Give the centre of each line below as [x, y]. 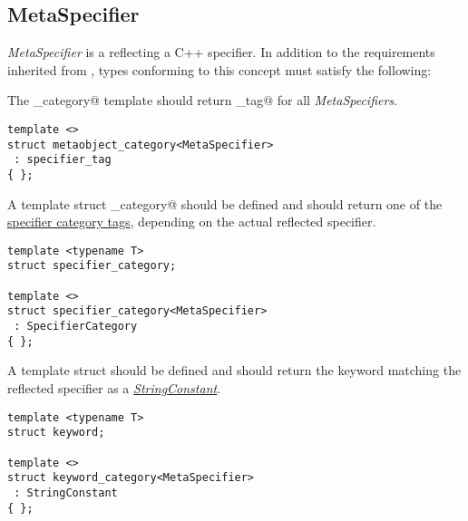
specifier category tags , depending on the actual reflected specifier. [192, 222]
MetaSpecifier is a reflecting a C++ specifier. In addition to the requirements [221, 52]
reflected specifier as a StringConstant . [114, 387]
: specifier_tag [63, 160]
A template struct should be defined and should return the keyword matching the [234, 370]
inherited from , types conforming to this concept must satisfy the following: [219, 69]
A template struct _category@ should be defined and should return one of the [225, 203]
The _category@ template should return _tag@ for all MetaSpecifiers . [202, 100]
